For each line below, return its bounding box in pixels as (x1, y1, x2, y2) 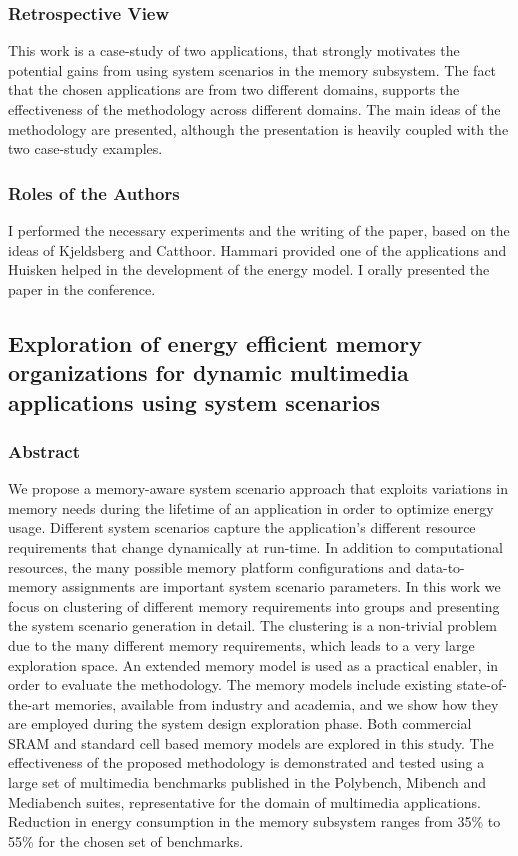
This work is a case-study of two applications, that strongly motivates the (8, 40, 460, 61)
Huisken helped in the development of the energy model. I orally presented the (8, 259, 490, 280)
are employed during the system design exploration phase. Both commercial (8, 713, 472, 734)
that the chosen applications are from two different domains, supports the (8, 79, 460, 100)
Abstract (8, 438, 80, 463)
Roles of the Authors (8, 180, 180, 205)
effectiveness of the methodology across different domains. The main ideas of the (8, 99, 501, 119)
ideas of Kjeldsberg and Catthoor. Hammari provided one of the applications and (8, 239, 507, 260)
